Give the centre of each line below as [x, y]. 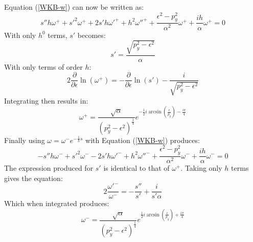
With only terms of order [43, 66]
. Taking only [201, 168]
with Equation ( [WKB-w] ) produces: [143, 140]
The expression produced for [49, 168]
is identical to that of [136, 168]
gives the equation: [33, 178]
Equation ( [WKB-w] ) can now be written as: [74, 7]
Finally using [25, 140]
